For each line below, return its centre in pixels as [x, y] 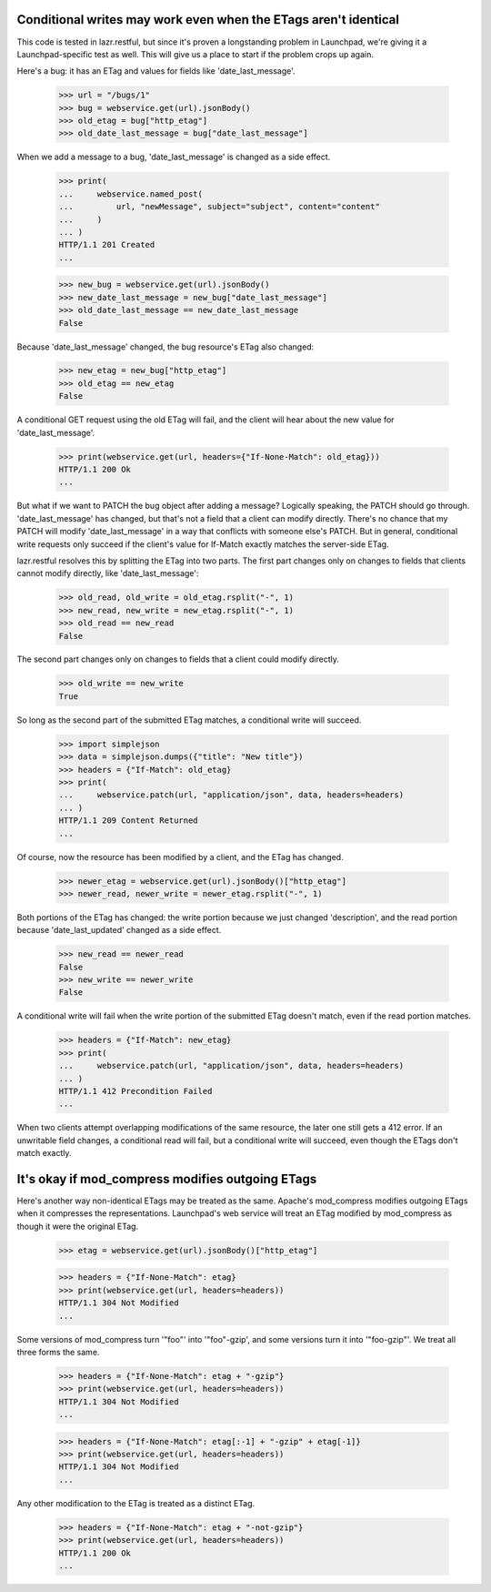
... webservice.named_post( [131, 194]
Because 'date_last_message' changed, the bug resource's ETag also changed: [165, 347]
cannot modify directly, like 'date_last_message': [108, 573]
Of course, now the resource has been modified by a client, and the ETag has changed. [180, 857]
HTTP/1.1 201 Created [107, 245]
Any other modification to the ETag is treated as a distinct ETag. [136, 1503]
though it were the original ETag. [78, 1226]
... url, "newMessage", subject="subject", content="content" [220, 207]
